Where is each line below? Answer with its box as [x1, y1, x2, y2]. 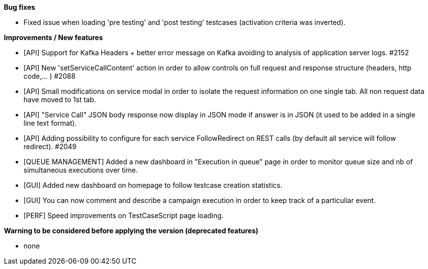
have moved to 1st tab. [24, 95, 96, 104]
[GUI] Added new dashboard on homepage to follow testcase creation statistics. [24, 181, 283, 189]
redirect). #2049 [24, 142, 76, 151]
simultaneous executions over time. [24, 166, 138, 174]
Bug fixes [4, 3, 35, 11]
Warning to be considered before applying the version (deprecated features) [4, 226, 258, 235]
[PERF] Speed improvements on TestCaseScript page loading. [24, 211, 224, 220]
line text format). [24, 119, 77, 127]
